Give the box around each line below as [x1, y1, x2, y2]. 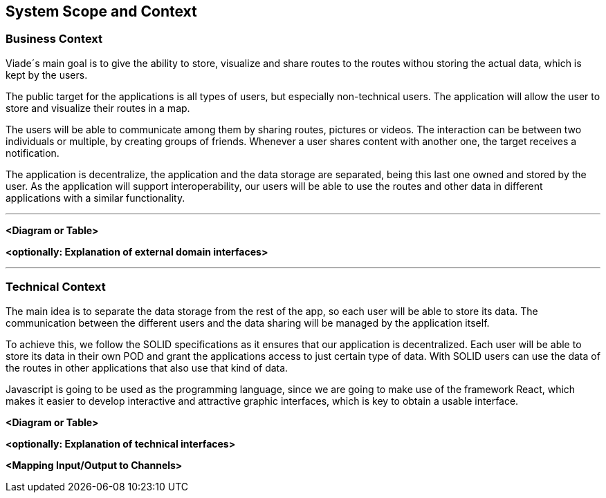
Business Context [6, 32, 103, 46]
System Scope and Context [6, 3, 197, 20]
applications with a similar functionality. [6, 191, 185, 204]
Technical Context [6, 280, 106, 294]
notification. [6, 146, 59, 159]
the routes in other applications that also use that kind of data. [6, 361, 288, 374]
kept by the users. [6, 68, 88, 81]
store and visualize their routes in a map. [6, 102, 190, 114]
